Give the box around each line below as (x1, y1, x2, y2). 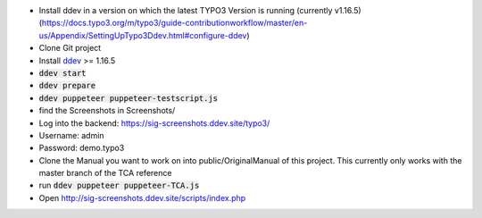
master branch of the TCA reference (38, 168, 172, 179)
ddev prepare (38, 80, 96, 91)
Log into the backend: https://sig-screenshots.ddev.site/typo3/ (38, 117, 270, 129)
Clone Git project (38, 43, 102, 54)
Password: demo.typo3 (38, 143, 125, 154)
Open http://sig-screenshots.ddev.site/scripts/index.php (38, 192, 246, 203)
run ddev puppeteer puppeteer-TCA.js (38, 180, 200, 191)
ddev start (38, 68, 87, 78)
